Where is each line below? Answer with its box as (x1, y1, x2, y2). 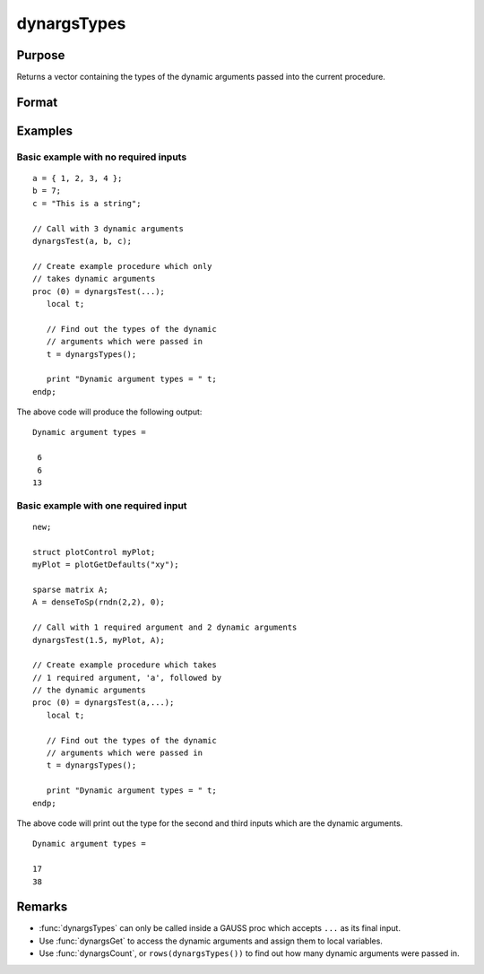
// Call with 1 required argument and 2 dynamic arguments (32, 622, 298, 632)
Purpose (16, 48, 65, 63)
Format (16, 94, 58, 109)
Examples (16, 123, 73, 138)
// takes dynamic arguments (32, 274, 156, 284)
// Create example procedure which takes (32, 660, 217, 670)
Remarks (16, 900, 68, 915)
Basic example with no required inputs (16, 151, 187, 163)
